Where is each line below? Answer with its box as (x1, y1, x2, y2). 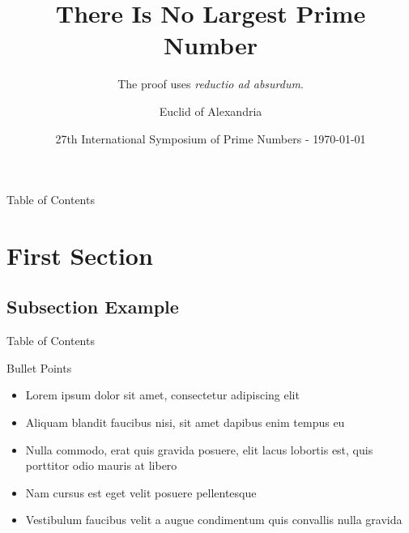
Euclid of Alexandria (159, 102, 262, 119)
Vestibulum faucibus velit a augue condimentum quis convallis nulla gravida (25, 511, 403, 528)
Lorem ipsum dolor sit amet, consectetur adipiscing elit (25, 386, 300, 403)
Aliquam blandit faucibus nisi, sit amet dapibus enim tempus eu (25, 414, 345, 431)
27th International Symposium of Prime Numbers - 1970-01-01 (55, 130, 366, 147)
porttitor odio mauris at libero (25, 457, 177, 474)
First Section (6, 238, 153, 271)
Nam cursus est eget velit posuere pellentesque (25, 484, 257, 501)
